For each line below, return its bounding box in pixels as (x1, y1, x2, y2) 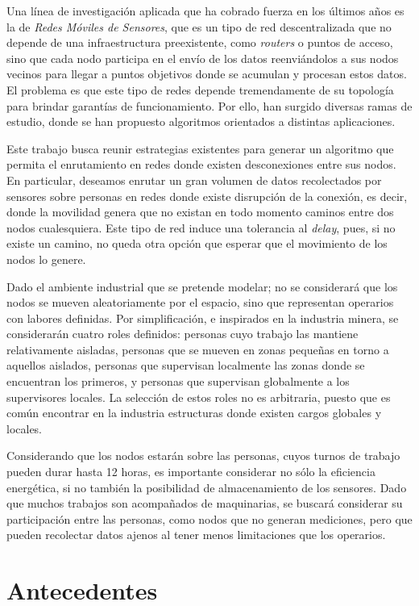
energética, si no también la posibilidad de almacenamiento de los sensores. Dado (6, 479, 407, 495)
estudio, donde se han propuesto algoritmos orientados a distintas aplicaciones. (6, 113, 396, 130)
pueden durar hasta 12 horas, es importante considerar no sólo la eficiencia (6, 463, 375, 480)
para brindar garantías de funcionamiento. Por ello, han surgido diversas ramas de (6, 97, 413, 114)
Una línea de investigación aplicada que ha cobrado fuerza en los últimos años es (6, 2, 404, 19)
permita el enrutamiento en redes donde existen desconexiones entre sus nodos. (6, 156, 396, 173)
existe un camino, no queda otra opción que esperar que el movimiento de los (6, 235, 388, 252)
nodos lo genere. (6, 250, 86, 267)
